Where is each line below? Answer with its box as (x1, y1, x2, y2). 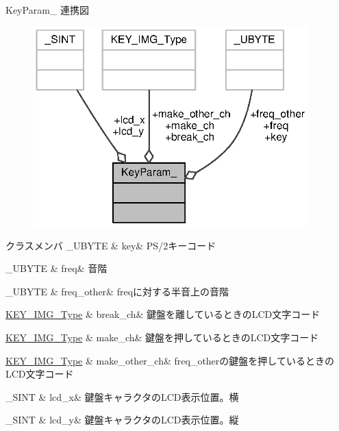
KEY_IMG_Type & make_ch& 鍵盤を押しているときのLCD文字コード (5, 330, 319, 344)
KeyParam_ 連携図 (5, 3, 89, 16)
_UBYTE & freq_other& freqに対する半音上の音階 (5, 284, 229, 298)
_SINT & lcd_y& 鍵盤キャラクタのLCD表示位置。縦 (5, 412, 239, 427)
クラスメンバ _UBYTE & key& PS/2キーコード (5, 238, 216, 252)
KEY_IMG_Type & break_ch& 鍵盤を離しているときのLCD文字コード (5, 307, 321, 321)
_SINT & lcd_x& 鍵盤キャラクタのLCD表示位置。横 (5, 389, 239, 404)
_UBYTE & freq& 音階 (5, 261, 108, 275)
